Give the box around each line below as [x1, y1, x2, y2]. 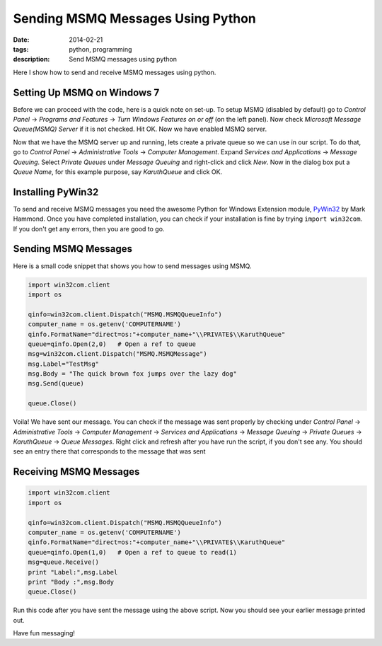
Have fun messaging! [13, 629, 76, 638]
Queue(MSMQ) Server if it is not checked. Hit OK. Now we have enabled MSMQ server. [13, 125, 267, 134]
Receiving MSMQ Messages [13, 466, 140, 478]
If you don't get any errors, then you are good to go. [13, 224, 165, 233]
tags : [13, 45, 29, 53]
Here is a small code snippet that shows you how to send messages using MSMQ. [13, 262, 252, 270]
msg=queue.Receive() [28, 558, 99, 566]
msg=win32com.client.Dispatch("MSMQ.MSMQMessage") [28, 350, 208, 358]
